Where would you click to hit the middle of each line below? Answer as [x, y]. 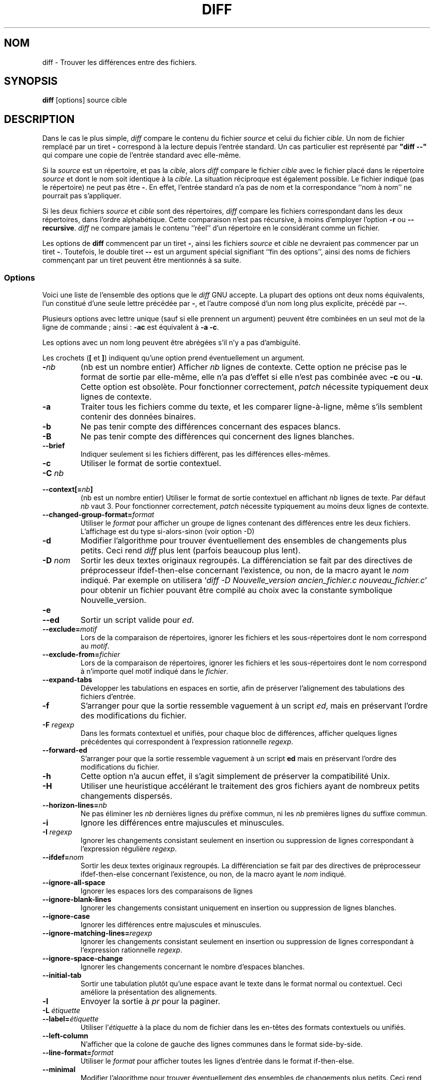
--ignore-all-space [74, 883]
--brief [54, 446]
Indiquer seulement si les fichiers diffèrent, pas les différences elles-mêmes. [205, 454]
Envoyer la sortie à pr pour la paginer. [150, 1001]
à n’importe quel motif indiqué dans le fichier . [154, 671]
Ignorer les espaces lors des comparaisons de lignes [167, 891]
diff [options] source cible [85, 100]
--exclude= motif [70, 629]
